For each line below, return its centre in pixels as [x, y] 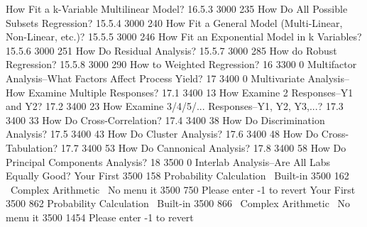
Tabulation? [32, 147]
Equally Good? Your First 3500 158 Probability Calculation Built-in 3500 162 [177, 176]
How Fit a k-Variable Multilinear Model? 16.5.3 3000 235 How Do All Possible [177, 9]
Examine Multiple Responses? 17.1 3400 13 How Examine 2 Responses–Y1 [191, 92]
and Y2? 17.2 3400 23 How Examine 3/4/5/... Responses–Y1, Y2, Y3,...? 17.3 [175, 106]
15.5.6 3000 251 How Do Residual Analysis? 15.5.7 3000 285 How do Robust [171, 50]
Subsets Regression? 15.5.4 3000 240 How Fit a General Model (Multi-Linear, [174, 22]
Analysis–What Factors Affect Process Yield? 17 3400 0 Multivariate [155, 78]
